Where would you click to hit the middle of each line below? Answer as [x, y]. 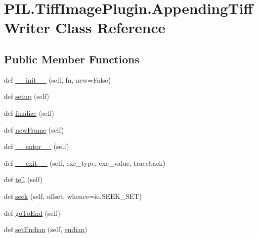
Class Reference [110, 27]
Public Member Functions [72, 59]
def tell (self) [23, 179]
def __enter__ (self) [37, 146]
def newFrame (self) [34, 129]
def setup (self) [27, 96]
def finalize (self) [29, 113]
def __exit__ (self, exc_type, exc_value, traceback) [85, 163]
